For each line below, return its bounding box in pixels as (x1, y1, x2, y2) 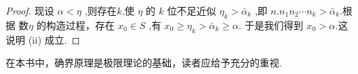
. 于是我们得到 (238, 17, 304, 32)
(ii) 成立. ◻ (28, 32, 80, 46)
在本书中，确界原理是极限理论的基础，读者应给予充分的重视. (6, 55, 282, 70)
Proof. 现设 (6, 3, 54, 17)
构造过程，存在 (46, 17, 115, 32)
